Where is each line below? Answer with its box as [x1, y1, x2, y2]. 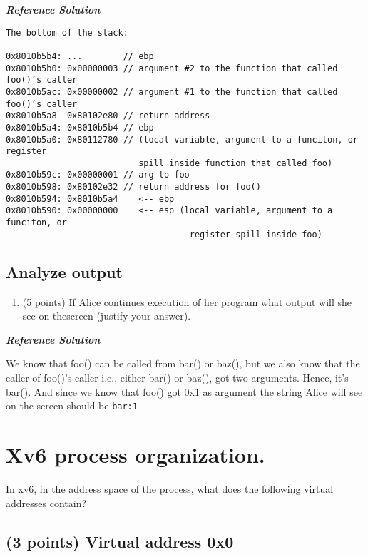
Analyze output [6, 260, 123, 282]
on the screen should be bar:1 [6, 398, 138, 413]
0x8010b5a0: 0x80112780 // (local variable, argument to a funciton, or [6, 134, 358, 145]
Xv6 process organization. [6, 440, 265, 469]
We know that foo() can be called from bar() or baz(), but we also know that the [6, 356, 360, 371]
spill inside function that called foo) [138, 158, 333, 168]
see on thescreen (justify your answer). [22, 308, 191, 323]
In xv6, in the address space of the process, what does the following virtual [6, 481, 334, 496]
